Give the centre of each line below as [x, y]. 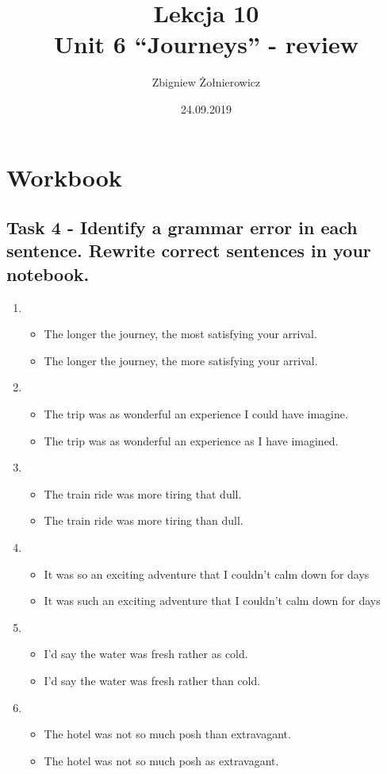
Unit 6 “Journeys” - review [206, 44]
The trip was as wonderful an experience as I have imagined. [191, 440]
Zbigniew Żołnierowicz [206, 82]
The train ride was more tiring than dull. [144, 520]
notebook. [48, 273]
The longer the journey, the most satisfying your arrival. [180, 334]
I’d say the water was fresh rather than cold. [152, 680]
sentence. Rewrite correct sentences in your [189, 250]
